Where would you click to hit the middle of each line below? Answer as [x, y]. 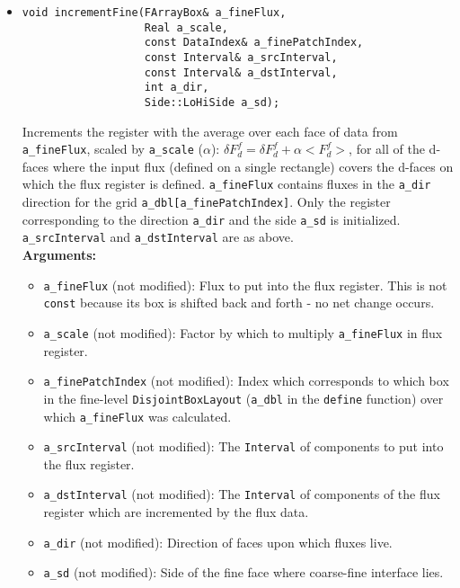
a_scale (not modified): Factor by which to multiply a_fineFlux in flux [243, 332]
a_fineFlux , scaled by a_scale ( [112, 149]
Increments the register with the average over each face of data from [210, 131]
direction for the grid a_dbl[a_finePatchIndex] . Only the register [206, 202]
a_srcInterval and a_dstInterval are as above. [158, 237]
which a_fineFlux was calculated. [137, 416]
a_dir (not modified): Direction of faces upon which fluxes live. [218, 542]
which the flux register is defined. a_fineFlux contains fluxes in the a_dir [226, 184]
